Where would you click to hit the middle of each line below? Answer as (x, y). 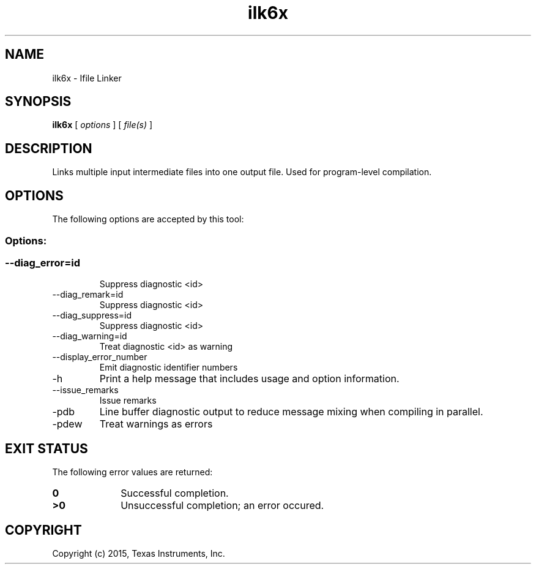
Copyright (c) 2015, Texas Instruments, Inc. (139, 553)
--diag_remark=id (88, 295)
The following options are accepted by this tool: (148, 219)
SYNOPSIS (38, 102)
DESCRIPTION (49, 148)
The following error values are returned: (132, 472)
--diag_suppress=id (92, 315)
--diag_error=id (43, 262)
